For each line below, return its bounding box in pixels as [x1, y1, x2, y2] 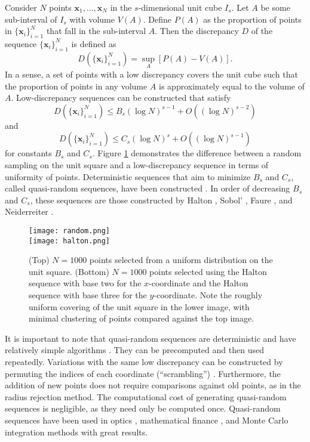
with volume [69, 13, 115, 25]
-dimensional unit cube [138, 1, 222, 13]
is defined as [71, 37, 116, 50]
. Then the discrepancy [155, 24, 239, 37]
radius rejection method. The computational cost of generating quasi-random [5, 390, 287, 403]
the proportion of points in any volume [5, 79, 148, 92]
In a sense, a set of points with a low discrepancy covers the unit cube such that [5, 68, 298, 80]
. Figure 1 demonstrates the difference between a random [92, 147, 302, 159]
